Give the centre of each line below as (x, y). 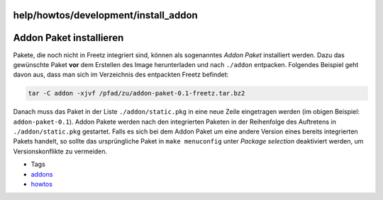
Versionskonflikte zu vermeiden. (60, 151)
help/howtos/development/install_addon (105, 15)
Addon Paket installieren (68, 38)
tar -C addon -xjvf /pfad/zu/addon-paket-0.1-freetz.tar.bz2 (137, 93)
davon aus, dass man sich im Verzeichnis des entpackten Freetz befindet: (121, 75)
